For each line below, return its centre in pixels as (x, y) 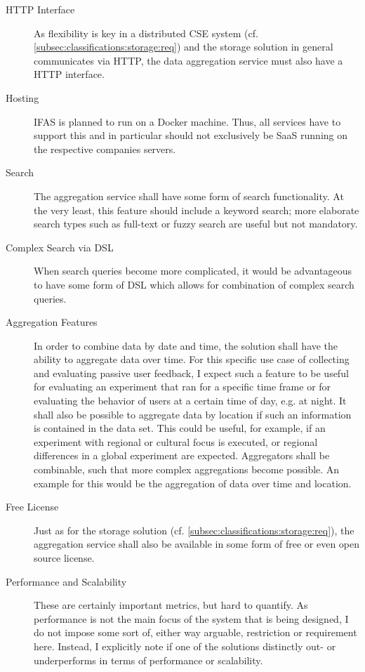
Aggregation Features (52, 322)
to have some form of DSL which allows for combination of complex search (194, 284)
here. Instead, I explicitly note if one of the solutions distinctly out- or (185, 646)
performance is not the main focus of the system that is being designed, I (191, 618)
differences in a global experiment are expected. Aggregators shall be (182, 455)
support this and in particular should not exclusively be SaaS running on (191, 135)
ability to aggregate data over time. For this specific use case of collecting (192, 359)
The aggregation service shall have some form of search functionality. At (189, 196)
